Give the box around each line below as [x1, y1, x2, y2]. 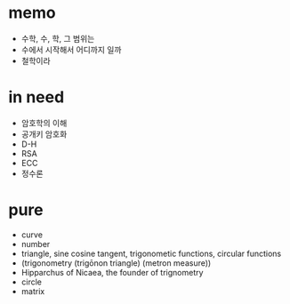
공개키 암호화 [20, 128, 68, 140]
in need [8, 87, 65, 108]
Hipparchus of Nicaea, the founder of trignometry [20, 267, 204, 277]
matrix [20, 285, 45, 296]
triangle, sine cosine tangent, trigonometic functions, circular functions [20, 248, 282, 259]
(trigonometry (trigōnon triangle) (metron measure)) [20, 257, 212, 268]
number [20, 238, 51, 249]
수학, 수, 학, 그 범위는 [20, 33, 95, 44]
